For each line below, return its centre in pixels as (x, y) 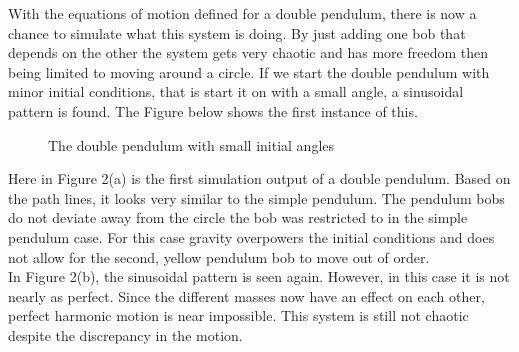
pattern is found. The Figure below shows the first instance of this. (213, 110)
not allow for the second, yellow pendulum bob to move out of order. (219, 256)
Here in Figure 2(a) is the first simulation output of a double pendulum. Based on (259, 178)
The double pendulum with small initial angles (191, 144)
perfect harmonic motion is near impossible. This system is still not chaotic (238, 315)
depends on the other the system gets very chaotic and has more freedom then (248, 52)
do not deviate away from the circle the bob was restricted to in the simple (238, 217)
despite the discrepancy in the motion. (125, 334)
